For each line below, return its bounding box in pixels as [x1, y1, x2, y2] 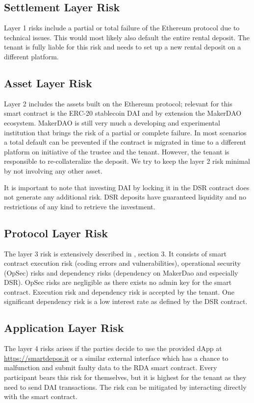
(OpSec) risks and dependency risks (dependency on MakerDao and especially [4, 267, 238, 277]
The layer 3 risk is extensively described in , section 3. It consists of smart [4, 248, 227, 258]
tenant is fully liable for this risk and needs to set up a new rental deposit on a [4, 42, 241, 52]
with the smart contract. [4, 391, 77, 402]
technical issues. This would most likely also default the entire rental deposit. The [4, 32, 250, 42]
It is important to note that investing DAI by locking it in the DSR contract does [4, 182, 250, 192]
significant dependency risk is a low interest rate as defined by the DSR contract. [4, 296, 248, 306]
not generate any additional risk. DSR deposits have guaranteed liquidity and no [4, 192, 246, 202]
